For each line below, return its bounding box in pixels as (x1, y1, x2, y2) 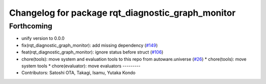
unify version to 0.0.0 (21, 35, 65, 41)
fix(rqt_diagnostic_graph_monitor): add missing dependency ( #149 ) (21, 42, 158, 48)
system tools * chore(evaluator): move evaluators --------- (21, 63, 140, 69)
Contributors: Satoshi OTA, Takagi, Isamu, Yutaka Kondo (21, 70, 135, 76)
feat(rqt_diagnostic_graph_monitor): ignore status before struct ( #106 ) (21, 49, 164, 55)
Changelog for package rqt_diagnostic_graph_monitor (9, 7, 236, 18)
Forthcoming (9, 22, 53, 30)
